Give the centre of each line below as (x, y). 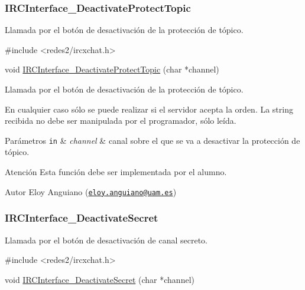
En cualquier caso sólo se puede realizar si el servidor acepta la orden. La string (149, 109)
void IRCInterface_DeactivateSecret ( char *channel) (100, 279)
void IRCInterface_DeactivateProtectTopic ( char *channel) (112, 69)
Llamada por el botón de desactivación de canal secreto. (106, 240)
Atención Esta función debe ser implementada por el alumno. (116, 172)
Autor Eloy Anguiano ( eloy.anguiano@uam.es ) (91, 191)
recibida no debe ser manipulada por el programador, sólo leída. (121, 121)
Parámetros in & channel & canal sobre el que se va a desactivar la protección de (152, 140)
